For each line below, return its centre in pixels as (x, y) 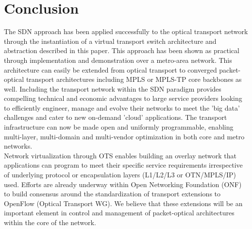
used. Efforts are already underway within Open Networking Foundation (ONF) (123, 184)
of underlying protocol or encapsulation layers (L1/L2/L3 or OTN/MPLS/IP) (120, 175)
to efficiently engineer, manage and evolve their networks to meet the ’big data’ (122, 107)
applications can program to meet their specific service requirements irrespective (123, 165)
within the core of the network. (50, 222)
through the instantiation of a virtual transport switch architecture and (110, 41)
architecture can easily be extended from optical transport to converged (110, 69)
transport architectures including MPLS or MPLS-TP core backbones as (134, 79)
